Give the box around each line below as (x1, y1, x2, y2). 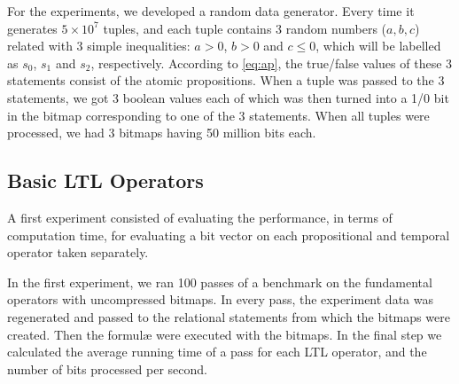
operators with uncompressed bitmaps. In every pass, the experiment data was (7, 290, 433, 309)
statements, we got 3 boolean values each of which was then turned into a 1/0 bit (7, 88, 449, 106)
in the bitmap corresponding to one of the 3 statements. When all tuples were (7, 106, 430, 124)
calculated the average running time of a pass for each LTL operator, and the (7, 342, 427, 361)
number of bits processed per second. (7, 359, 207, 378)
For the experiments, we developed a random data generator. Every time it (7, 2, 415, 20)
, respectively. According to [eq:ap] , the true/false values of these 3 (90, 53, 453, 72)
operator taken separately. (7, 243, 149, 262)
